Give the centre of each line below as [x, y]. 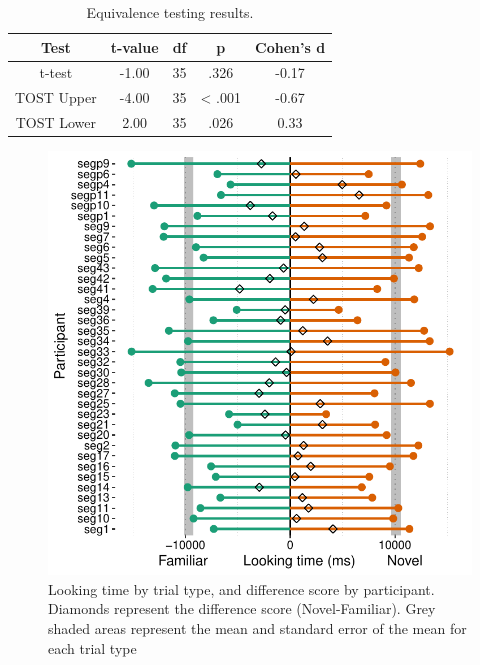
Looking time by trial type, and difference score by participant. [241, 588]
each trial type [92, 647]
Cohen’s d [290, 46]
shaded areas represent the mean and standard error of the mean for [257, 628]
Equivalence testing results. [170, 12]
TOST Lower [56, 122]
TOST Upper [56, 97]
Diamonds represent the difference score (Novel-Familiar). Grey [242, 608]
